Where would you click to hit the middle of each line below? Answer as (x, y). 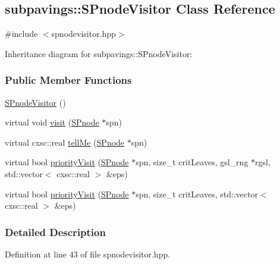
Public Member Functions (68, 80)
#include (21, 34)
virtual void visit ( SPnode (52, 122)
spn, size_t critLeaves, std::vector (197, 194)
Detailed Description (55, 232)
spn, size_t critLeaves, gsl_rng (192, 162)
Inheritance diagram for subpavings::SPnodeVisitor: (99, 53)
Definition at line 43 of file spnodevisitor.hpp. (88, 254)
